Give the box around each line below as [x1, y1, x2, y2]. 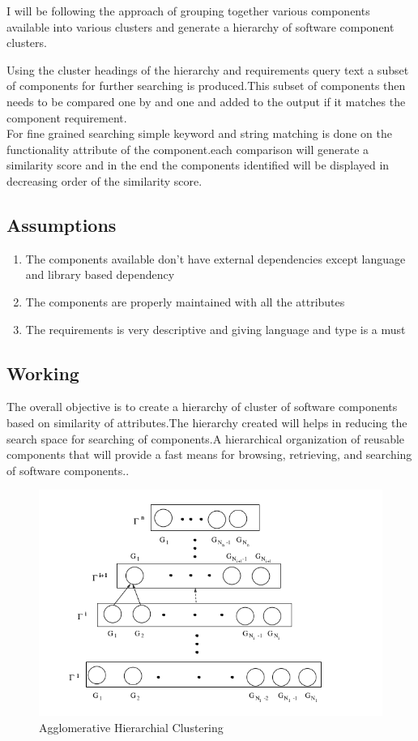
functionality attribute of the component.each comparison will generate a [6, 140, 369, 157]
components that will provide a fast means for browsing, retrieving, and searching [6, 446, 412, 463]
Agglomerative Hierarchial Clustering [39, 718, 224, 735]
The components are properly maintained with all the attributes [25, 293, 345, 310]
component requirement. [6, 109, 127, 126]
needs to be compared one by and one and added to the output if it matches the [6, 92, 406, 109]
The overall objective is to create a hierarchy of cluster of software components [6, 398, 398, 415]
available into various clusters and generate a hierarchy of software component [6, 18, 395, 35]
